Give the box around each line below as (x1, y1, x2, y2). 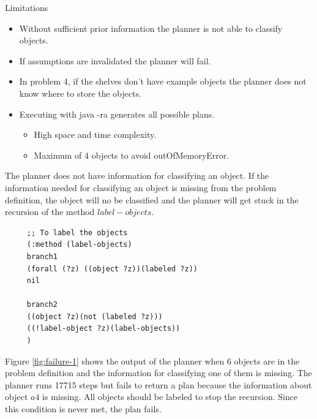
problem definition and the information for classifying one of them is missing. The (5, 366, 312, 379)
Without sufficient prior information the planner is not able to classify (19, 21, 283, 34)
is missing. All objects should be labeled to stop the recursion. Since (42, 390, 298, 403)
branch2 (26, 300, 58, 309)
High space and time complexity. (34, 128, 157, 141)
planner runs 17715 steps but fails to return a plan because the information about (5, 378, 312, 391)
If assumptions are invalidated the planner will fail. (19, 54, 211, 67)
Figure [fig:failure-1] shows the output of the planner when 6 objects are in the (5, 354, 300, 367)
